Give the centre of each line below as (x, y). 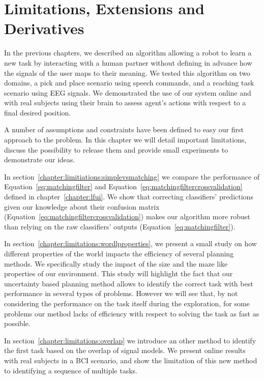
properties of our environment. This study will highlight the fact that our (119, 273)
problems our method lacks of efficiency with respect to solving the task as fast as (132, 313)
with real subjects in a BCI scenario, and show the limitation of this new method (131, 360)
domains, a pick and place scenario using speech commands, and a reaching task (129, 83)
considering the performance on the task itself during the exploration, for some (127, 303)
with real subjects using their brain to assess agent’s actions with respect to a (125, 103)
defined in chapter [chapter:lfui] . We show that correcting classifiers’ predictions (129, 197)
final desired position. (38, 112)
